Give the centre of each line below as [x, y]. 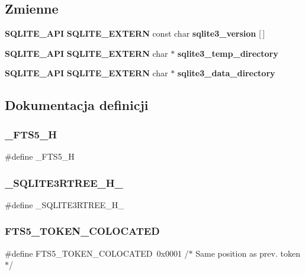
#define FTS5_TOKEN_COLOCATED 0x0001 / [97, 253]
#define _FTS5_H [40, 156]
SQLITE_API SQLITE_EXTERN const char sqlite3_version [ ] [135, 33]
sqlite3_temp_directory [228, 53]
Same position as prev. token [248, 253]
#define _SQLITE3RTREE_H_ [65, 204]
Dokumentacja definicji [77, 105]
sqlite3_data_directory [226, 73]
